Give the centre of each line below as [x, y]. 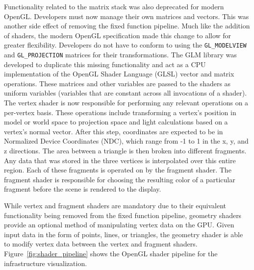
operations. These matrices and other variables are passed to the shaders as [117, 83]
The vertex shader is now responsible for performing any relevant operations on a [126, 103]
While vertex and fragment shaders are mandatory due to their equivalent [115, 205]
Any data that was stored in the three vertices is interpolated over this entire [120, 160]
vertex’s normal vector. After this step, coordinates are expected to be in [114, 131]
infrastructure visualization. [46, 263]
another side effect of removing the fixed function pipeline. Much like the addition [127, 26]
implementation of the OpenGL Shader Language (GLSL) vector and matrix [119, 74]
